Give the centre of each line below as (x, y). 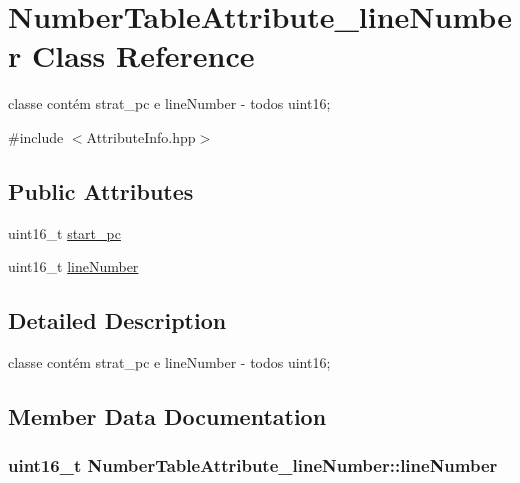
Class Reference (143, 55)
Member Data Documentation (167, 416)
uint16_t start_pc (64, 232)
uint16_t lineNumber (73, 266)
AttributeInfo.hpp (141, 136)
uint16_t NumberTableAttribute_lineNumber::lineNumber (253, 465)
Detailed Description (117, 320)
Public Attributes (101, 190)
